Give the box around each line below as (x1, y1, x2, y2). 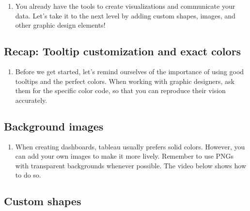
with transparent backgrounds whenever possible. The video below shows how (15, 160, 247, 170)
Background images (4, 118, 104, 133)
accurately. (15, 95, 47, 105)
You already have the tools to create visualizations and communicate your (15, 1, 235, 11)
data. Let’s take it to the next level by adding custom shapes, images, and (15, 10, 235, 20)
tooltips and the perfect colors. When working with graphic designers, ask (15, 76, 234, 86)
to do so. (15, 170, 41, 180)
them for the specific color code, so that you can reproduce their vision (15, 85, 226, 96)
